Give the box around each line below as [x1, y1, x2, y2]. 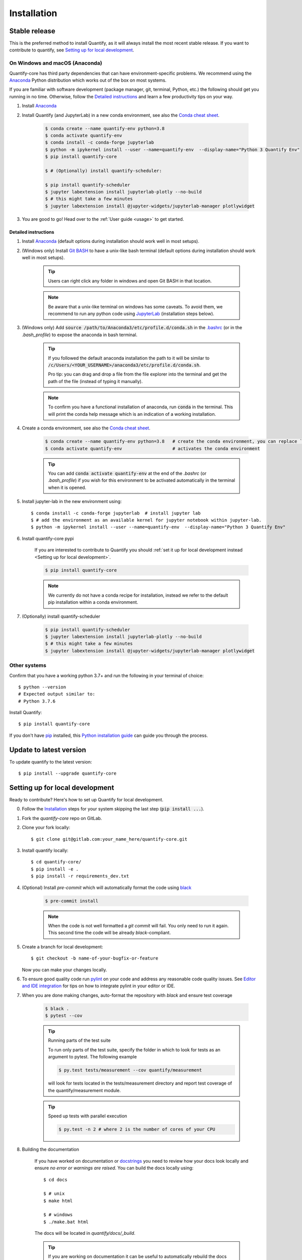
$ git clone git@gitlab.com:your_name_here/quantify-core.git [31, 836, 188, 842]
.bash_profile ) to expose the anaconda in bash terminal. [22, 332, 138, 338]
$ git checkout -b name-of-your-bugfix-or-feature [31, 956, 159, 961]
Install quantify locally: [22, 847, 69, 854]
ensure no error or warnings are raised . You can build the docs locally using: [34, 1165, 194, 1171]
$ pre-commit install [45, 898, 99, 904]
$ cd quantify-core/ [31, 859, 82, 865]
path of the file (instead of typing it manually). [48, 378, 143, 384]
